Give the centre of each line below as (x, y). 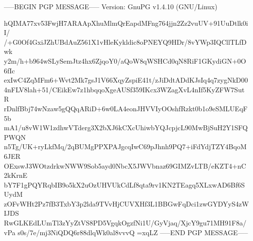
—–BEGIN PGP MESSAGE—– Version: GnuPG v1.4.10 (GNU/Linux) (111, 6)
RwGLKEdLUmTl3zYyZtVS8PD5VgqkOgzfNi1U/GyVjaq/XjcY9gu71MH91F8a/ (125, 223)
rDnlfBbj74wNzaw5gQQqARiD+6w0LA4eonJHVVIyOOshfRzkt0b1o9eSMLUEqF (126, 108)
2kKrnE (16, 175)
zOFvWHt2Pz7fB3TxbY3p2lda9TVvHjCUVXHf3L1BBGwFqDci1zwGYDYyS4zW (126, 203)
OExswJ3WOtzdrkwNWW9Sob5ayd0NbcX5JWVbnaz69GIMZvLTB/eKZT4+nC (125, 165)
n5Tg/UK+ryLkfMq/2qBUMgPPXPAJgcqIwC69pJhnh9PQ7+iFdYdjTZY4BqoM (125, 146)
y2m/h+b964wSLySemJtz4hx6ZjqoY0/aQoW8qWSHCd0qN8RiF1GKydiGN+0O (125, 60)
